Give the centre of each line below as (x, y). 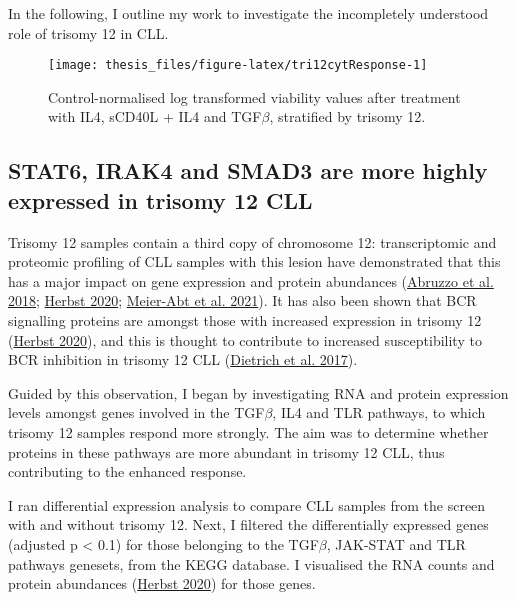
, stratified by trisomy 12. (347, 116)
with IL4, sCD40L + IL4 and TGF (155, 116)
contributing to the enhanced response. (127, 471)
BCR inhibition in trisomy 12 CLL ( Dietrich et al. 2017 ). (183, 359)
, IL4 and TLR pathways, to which (379, 412)
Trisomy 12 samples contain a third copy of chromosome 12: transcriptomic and (252, 241)
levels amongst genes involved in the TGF (136, 412)
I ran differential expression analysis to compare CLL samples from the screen (247, 504)
